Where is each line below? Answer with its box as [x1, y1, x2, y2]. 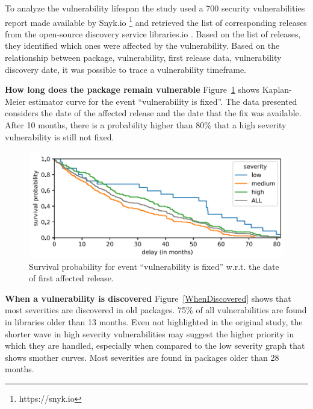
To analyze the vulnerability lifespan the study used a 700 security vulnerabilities [5, 2, 305, 14]
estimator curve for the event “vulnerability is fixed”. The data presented [28, 95, 297, 107]
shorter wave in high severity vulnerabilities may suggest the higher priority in [5, 327, 294, 340]
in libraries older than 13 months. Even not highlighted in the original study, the [5, 315, 303, 328]
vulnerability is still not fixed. [5, 130, 114, 143]
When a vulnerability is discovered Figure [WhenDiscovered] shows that [5, 292, 291, 304]
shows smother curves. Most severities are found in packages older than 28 [5, 351, 279, 363]
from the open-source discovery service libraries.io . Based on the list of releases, [5, 27, 301, 40]
